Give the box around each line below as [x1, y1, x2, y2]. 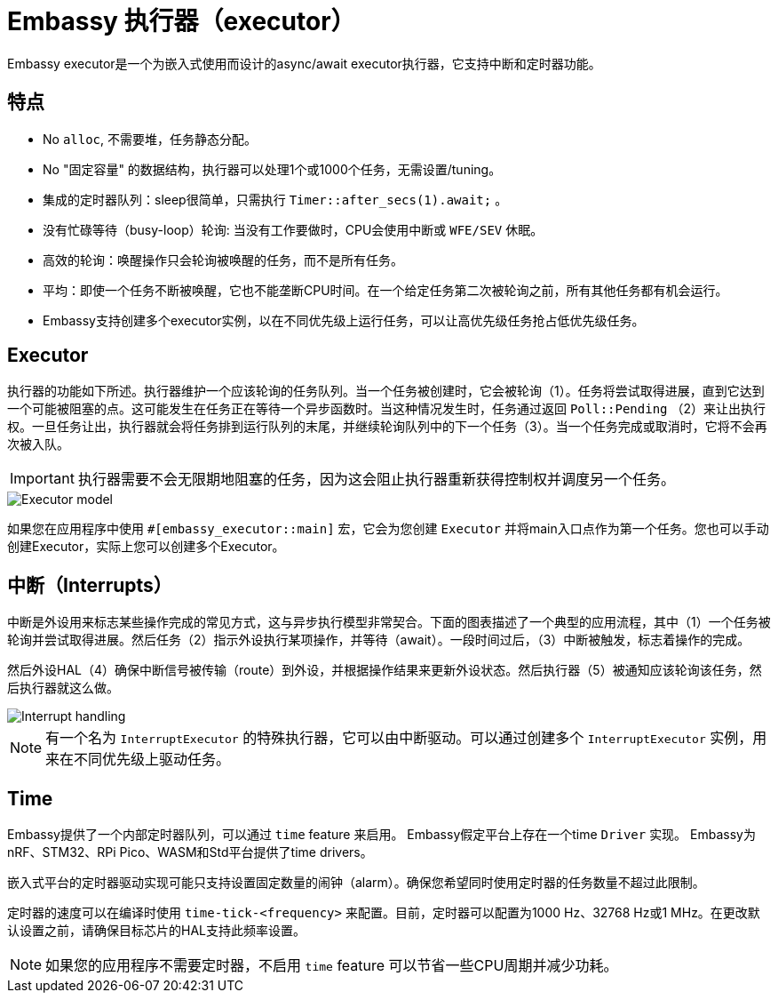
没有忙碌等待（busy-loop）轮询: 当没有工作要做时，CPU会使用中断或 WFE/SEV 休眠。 [43, 221, 544, 237]
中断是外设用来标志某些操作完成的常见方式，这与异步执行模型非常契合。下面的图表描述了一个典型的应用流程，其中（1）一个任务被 [7, 614, 771, 630]
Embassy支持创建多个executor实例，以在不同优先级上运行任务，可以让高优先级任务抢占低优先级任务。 [43, 312, 645, 328]
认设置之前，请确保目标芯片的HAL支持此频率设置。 [7, 923, 306, 939]
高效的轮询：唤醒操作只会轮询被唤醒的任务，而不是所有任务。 [43, 252, 403, 268]
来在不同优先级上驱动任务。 [45, 750, 231, 769]
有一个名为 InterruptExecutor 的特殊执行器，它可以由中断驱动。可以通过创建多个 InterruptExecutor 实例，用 [45, 729, 767, 748]
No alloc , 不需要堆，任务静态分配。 [43, 131, 258, 147]
